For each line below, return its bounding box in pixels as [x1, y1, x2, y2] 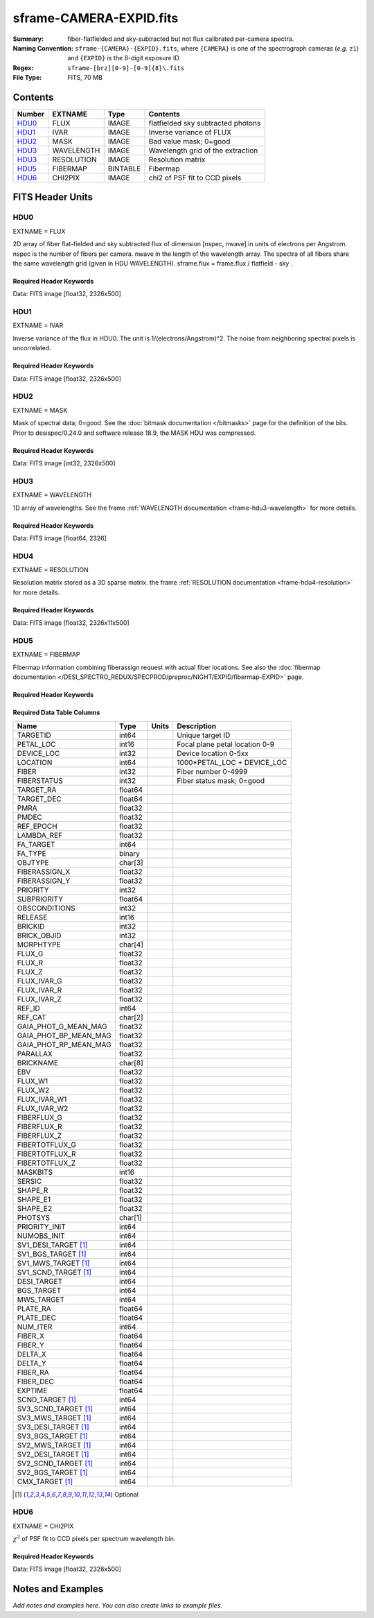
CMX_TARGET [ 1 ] [17, 1477, 73, 1486]
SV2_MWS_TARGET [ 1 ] [17, 1440, 91, 1449]
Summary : [12, 35, 44, 43]
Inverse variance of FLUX [148, 128, 232, 137]
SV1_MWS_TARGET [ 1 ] [17, 1258, 90, 1268]
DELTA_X [17, 1349, 46, 1359]
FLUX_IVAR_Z [17, 994, 62, 1004]
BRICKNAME [17, 1058, 59, 1067]
